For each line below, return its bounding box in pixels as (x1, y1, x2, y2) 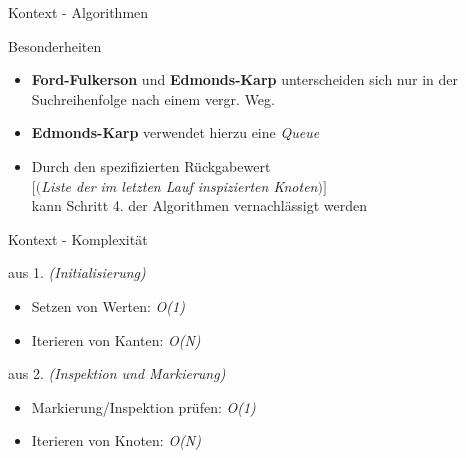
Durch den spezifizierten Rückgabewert (31, 155, 271, 176)
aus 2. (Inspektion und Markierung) (8, 363, 226, 384)
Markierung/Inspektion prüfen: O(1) (31, 396, 256, 417)
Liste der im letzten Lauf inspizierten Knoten (41, 175, 318, 196)
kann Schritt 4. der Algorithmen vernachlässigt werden (31, 195, 367, 216)
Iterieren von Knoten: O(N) (31, 430, 201, 451)
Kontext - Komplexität (8, 228, 148, 249)
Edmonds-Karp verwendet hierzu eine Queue (31, 122, 320, 143)
